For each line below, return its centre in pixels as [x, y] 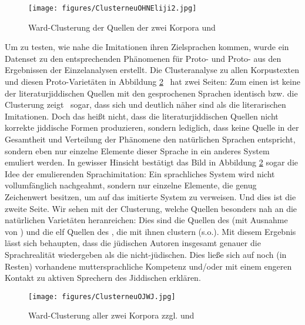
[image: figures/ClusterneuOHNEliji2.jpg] [113, 8]
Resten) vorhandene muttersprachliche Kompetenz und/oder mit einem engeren [148, 266]
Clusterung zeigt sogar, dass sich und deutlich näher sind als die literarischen [145, 105]
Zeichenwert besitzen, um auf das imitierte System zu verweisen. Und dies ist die [150, 196]
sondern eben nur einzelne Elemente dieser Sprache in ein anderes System [137, 150]
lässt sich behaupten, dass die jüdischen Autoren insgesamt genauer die [133, 243]
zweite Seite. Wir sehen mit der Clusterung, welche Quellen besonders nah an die [151, 208]
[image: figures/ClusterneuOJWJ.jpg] [102, 296]
